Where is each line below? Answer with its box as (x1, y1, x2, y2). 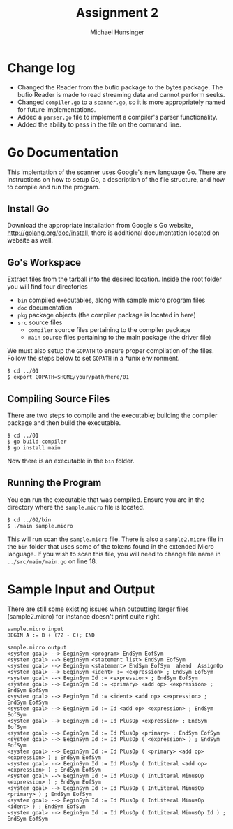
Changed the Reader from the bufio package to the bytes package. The (17, 82, 223, 92)
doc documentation (17, 303, 73, 312)
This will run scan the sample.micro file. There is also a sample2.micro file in (7, 535, 223, 543)
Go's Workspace (7, 257, 82, 268)
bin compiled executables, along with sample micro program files (17, 296, 206, 305)
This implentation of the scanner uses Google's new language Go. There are (7, 168, 227, 176)
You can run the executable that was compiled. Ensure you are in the (7, 495, 205, 504)
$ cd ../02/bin (7, 516, 52, 524)
